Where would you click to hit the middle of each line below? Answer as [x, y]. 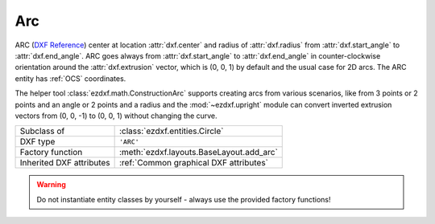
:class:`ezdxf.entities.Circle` [171, 131]
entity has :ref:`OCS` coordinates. [70, 78]
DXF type [37, 142]
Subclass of [42, 131]
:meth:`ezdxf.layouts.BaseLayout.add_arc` [198, 153]
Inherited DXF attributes [65, 163]
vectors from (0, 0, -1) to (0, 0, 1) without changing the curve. [116, 116]
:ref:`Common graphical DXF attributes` [194, 163]
